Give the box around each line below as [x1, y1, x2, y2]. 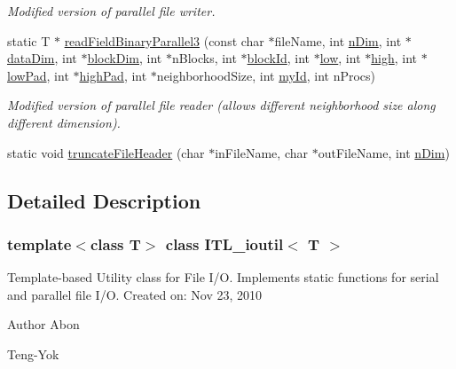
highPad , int [79, 66, 147, 84]
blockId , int [247, 49, 311, 67]
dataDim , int [7, 49, 77, 67]
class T [90, 232, 141, 255]
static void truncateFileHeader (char [7, 143, 205, 161]
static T [7, 31, 51, 50]
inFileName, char [215, 143, 308, 161]
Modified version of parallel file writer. [7, 2, 216, 20]
